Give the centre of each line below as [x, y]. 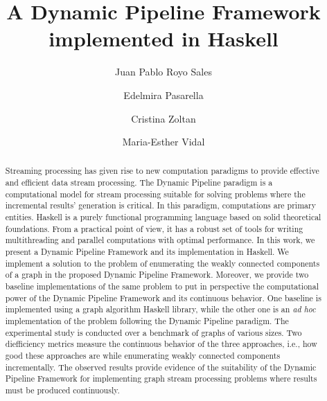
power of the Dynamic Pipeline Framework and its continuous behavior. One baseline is [163, 297]
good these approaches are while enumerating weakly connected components [143, 355]
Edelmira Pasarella [163, 95]
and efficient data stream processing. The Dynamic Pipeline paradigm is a [139, 182]
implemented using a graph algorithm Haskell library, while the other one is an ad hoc [160, 309]
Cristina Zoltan [163, 118]
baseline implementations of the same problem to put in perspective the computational [162, 286]
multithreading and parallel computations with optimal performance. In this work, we [160, 240]
